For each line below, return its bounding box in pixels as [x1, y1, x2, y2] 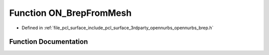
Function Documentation [9, 38, 88, 46]
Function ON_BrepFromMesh [9, 7, 132, 18]
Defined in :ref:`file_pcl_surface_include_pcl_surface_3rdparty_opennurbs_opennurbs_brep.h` [21, 25, 214, 31]
